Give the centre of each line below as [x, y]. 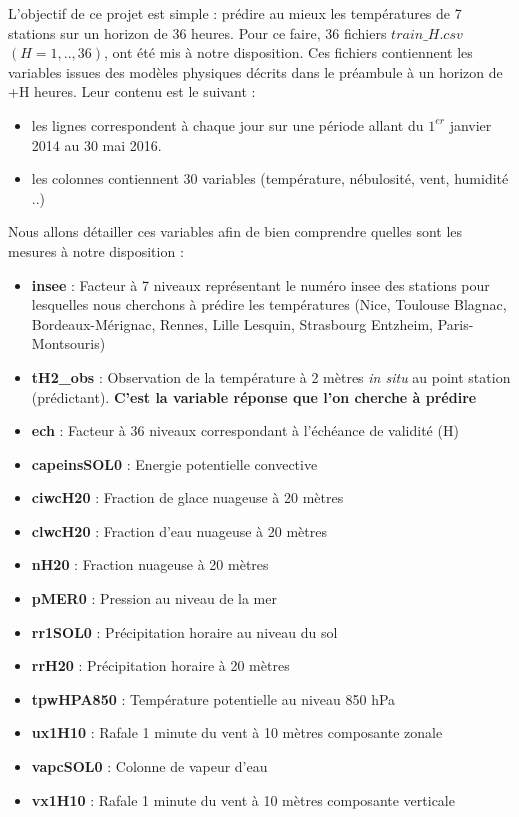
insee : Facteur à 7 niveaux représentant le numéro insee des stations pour [260, 284]
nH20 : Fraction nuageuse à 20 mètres [150, 564]
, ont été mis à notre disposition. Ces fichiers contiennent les [288, 52]
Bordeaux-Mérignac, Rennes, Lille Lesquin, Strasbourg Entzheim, [232, 323]
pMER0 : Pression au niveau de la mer [154, 598]
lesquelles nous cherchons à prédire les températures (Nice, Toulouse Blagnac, [269, 304]
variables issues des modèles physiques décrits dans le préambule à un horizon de [255, 71]
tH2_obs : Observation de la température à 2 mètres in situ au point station [271, 376]
